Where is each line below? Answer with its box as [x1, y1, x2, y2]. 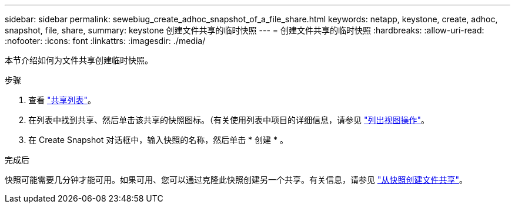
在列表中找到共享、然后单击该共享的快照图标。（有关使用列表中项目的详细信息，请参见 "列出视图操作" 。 [28, 115, 429, 125]
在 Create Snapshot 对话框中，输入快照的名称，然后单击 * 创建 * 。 [28, 135, 288, 145]
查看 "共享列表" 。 [28, 95, 96, 105]
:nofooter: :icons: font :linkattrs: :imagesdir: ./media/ [5, 36, 206, 46]
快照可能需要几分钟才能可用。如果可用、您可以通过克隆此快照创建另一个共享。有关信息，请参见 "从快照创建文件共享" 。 [5, 175, 467, 185]
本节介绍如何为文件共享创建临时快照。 [5, 55, 153, 65]
